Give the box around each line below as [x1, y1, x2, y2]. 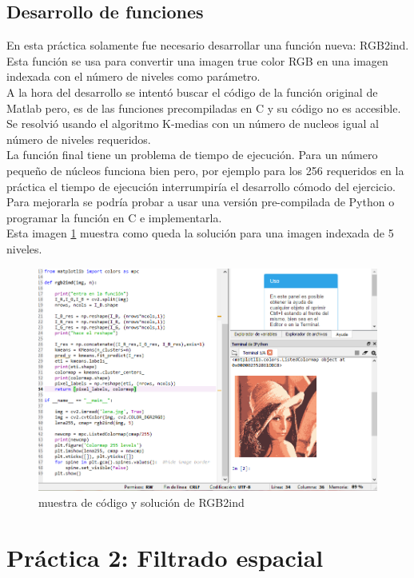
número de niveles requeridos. [6, 130, 151, 147]
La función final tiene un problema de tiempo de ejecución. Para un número [6, 146, 378, 163]
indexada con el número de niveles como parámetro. [6, 68, 261, 85]
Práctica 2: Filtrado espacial [6, 540, 324, 573]
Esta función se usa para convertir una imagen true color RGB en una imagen [6, 52, 388, 69]
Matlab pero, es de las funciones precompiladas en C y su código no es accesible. [6, 99, 401, 116]
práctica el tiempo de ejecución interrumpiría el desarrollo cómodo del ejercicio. [6, 177, 396, 194]
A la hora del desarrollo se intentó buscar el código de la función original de [6, 83, 378, 100]
